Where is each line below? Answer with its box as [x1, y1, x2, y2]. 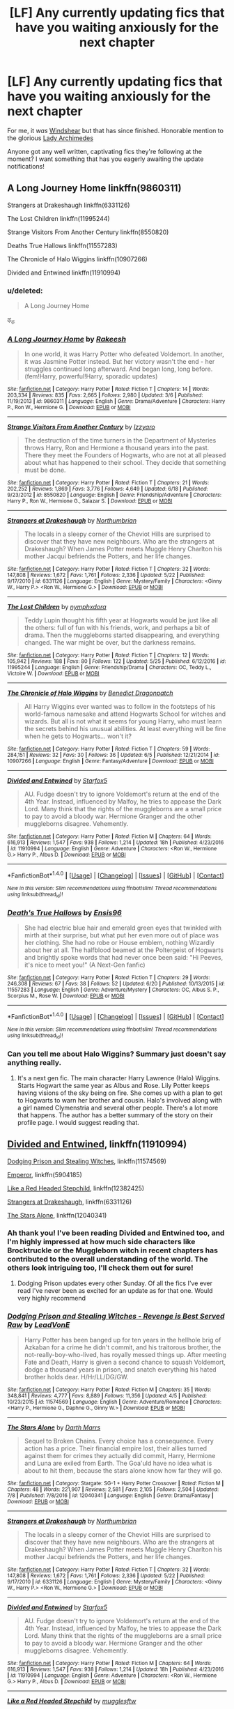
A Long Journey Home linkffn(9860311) [7, 183, 182, 194]
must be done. [24, 466, 66, 475]
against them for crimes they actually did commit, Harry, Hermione [24, 1452, 216, 1460]
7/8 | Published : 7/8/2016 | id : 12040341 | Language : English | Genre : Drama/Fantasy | [7, 1492, 214, 1499]
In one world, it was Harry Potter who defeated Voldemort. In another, [24, 350, 224, 358]
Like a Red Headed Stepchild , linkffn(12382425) [7, 1183, 145, 1193]
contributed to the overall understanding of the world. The [7, 1255, 208, 1264]
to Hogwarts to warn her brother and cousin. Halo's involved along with [17, 1096, 223, 1104]
